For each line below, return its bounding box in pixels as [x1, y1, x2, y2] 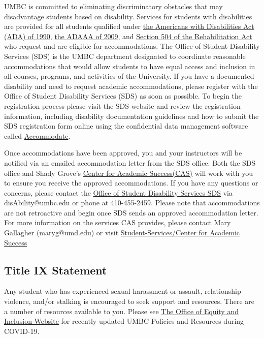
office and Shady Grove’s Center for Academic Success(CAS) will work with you [4, 167, 253, 178]
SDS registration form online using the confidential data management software [4, 120, 248, 131]
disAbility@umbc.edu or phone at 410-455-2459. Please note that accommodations [4, 197, 260, 208]
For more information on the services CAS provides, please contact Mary [4, 217, 231, 228]
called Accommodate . [4, 130, 71, 141]
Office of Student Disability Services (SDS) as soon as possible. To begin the [4, 90, 242, 101]
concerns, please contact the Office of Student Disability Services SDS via [4, 187, 233, 198]
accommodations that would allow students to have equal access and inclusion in [4, 60, 255, 71]
